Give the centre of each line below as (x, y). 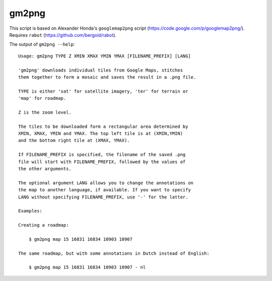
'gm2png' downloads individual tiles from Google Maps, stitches (101, 70)
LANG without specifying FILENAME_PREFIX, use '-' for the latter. (103, 197)
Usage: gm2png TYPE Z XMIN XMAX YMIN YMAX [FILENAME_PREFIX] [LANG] (105, 56)
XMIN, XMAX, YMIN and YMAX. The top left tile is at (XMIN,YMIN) (101, 134)
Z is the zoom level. (45, 112)
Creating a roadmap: (44, 225)
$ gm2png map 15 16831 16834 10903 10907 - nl (87, 267)
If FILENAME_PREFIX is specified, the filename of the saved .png (102, 155)
